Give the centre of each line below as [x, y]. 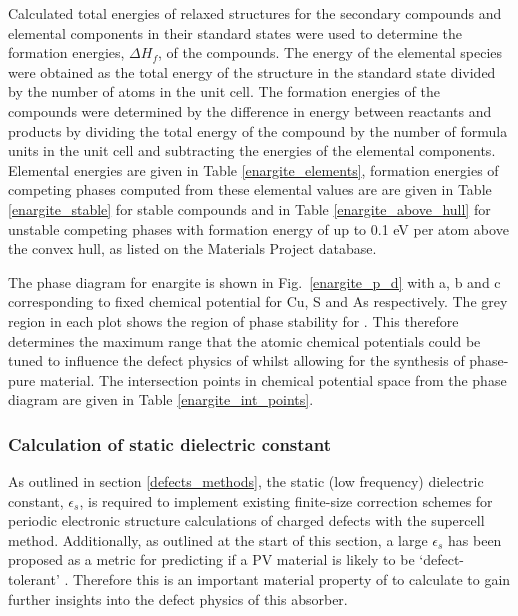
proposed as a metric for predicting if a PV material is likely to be [211, 559]
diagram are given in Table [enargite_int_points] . [161, 399]
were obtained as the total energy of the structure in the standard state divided [252, 71]
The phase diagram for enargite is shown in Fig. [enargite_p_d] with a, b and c [254, 281]
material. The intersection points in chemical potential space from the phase [273, 379]
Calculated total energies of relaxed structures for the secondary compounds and [255, 13]
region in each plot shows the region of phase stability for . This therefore [233, 320]
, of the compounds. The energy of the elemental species [330, 52]
